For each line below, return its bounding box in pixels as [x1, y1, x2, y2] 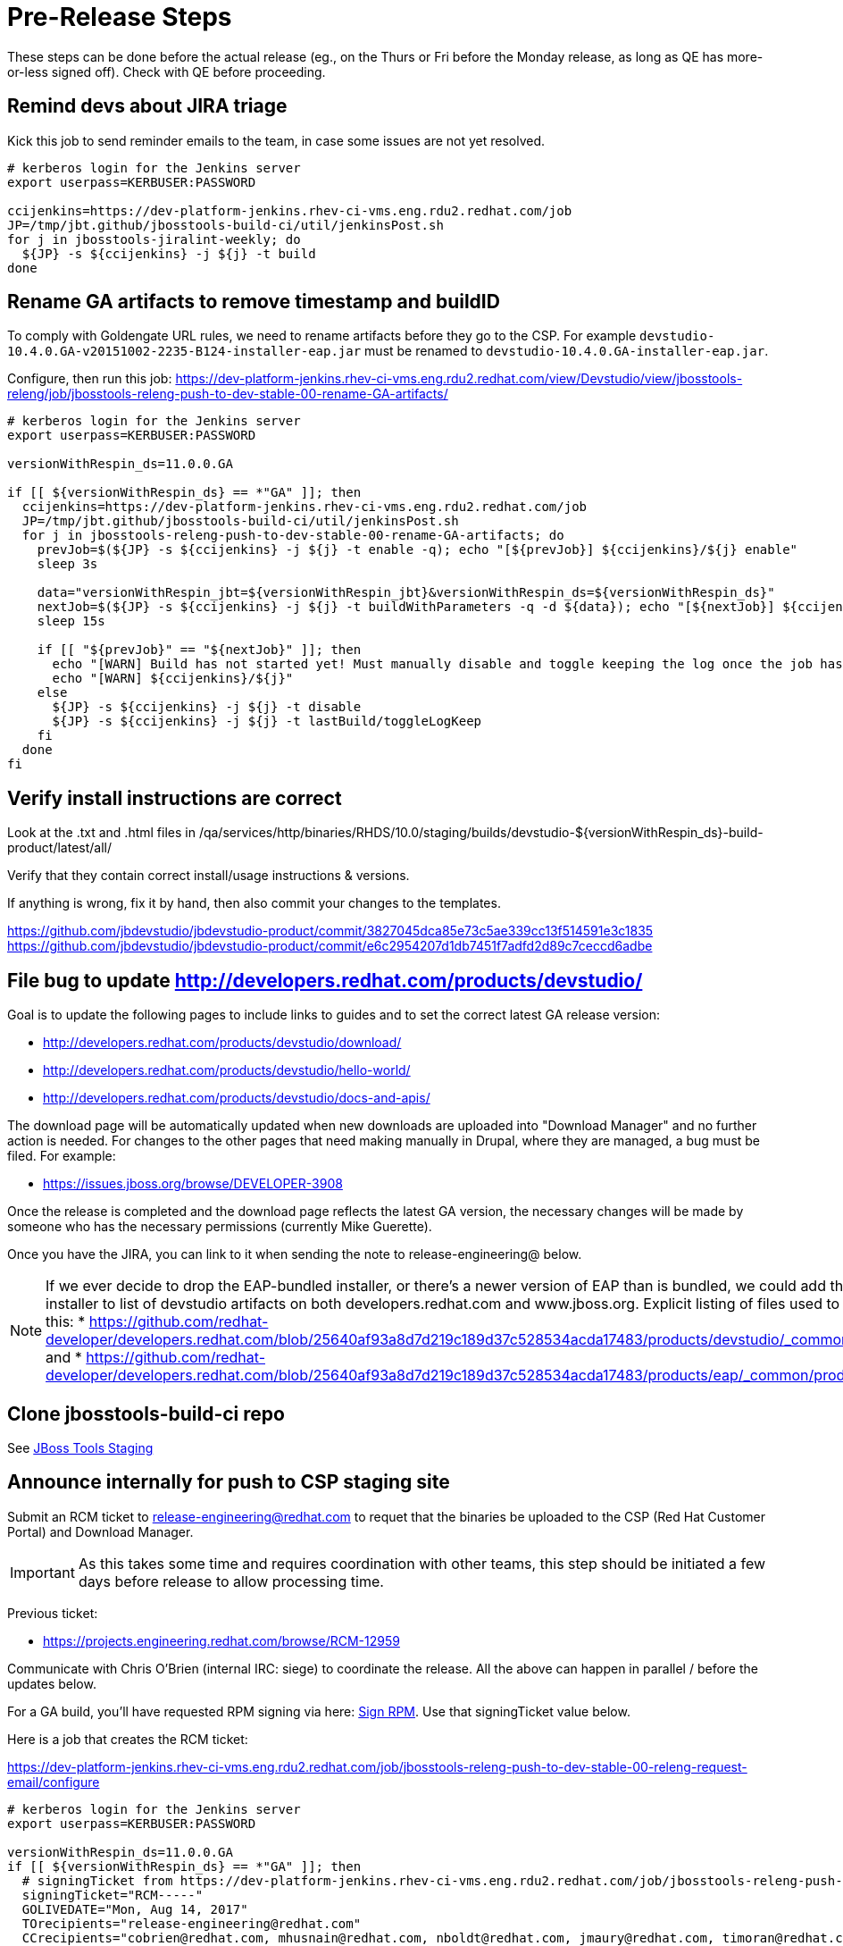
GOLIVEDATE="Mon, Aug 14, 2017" [21, 1901, 248, 1917]
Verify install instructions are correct [7, 786, 342, 809]
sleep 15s [37, 614, 105, 629]
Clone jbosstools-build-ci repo [7, 1402, 285, 1425]
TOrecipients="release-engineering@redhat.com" [21, 1916, 362, 1931]
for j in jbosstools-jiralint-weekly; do [7, 231, 301, 247]
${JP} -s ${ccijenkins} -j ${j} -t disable [52, 700, 362, 715]
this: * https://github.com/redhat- [46, 1313, 269, 1331]
